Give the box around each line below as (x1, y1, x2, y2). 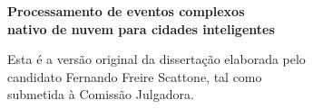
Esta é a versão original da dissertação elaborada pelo (7, 50, 306, 68)
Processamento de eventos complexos (7, 2, 245, 20)
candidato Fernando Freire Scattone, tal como (7, 67, 262, 86)
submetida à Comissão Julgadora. (7, 85, 194, 104)
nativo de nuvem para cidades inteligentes (7, 19, 275, 38)
